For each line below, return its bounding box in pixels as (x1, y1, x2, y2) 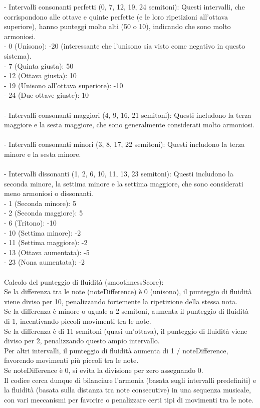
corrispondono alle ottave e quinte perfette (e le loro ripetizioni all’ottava (4, 11, 228, 22)
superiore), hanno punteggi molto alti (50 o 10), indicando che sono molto (4, 21, 231, 32)
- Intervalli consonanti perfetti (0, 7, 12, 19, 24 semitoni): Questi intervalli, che (4, 2, 245, 12)
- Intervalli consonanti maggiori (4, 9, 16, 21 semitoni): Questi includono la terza (4, 109, 251, 120)
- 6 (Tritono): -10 (4, 218, 57, 228)
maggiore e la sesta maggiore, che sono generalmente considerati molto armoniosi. (4, 119, 254, 130)
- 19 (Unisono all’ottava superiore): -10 (4, 80, 123, 90)
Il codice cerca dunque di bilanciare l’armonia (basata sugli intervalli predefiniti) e (4, 374, 256, 385)
